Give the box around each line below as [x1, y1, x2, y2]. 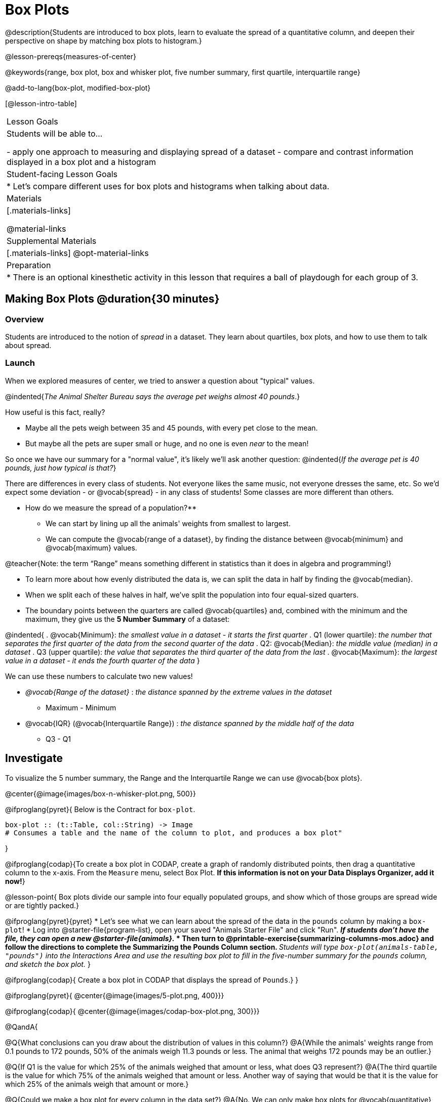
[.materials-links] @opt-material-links [7, 247, 149, 258]
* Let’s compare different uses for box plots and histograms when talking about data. [7, 181, 330, 191]
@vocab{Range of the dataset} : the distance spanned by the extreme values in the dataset [25, 687, 332, 696]
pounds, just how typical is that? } [5, 463, 116, 472]
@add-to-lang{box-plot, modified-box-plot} [5, 83, 151, 92]
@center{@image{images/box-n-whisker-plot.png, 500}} [5, 789, 196, 798]
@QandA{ [5, 1022, 38, 1031]
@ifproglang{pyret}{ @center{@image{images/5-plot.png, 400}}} [5, 991, 224, 1000]
